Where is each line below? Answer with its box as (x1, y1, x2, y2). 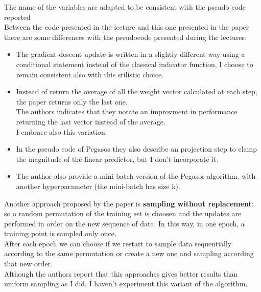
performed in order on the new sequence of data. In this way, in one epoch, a (4, 218, 245, 228)
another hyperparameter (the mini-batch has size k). (16, 180, 180, 191)
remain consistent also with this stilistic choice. (16, 69, 164, 79)
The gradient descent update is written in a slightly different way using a (16, 49, 245, 59)
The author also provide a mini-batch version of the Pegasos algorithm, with (16, 171, 256, 181)
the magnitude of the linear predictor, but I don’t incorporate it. (16, 153, 219, 164)
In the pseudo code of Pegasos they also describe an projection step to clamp (16, 143, 257, 154)
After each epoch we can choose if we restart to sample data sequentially (4, 238, 232, 248)
